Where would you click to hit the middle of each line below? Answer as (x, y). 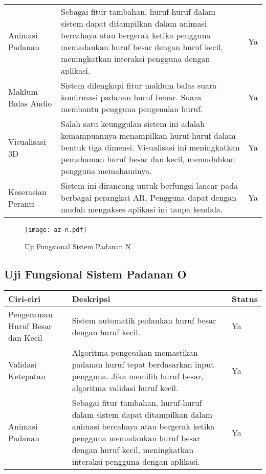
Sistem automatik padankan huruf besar (144, 320)
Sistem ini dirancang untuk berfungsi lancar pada (150, 186)
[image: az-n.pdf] (56, 230)
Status (245, 299)
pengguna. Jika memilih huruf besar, (138, 376)
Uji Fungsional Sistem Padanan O (95, 274)
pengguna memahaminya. (106, 171)
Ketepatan (27, 376)
